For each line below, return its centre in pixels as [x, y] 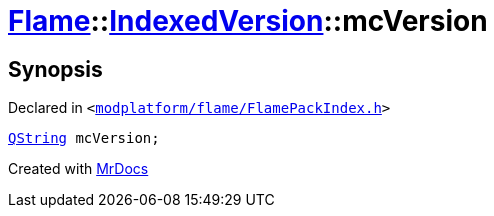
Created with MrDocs [78, 169]
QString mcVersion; [84, 138]
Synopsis [55, 69]
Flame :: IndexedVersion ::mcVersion [248, 21]
